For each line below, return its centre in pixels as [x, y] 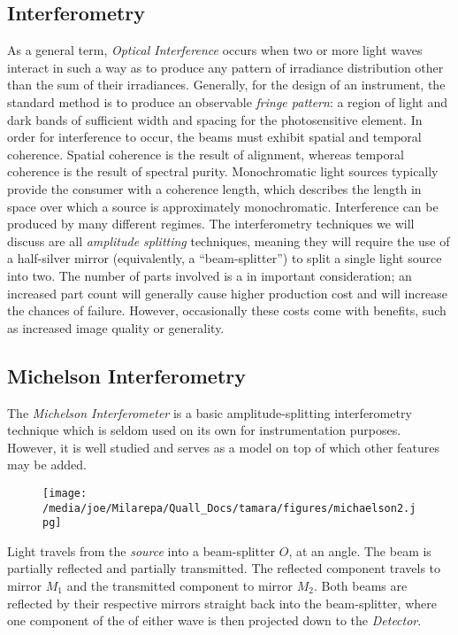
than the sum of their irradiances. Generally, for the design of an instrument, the [226, 85]
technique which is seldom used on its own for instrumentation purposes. [204, 430]
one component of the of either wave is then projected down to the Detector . [214, 620]
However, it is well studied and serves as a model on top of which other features [224, 447]
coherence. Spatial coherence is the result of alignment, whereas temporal [206, 154]
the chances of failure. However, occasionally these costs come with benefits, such [227, 310]
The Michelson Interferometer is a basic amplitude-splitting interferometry [210, 412]
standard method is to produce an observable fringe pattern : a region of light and [227, 101]
